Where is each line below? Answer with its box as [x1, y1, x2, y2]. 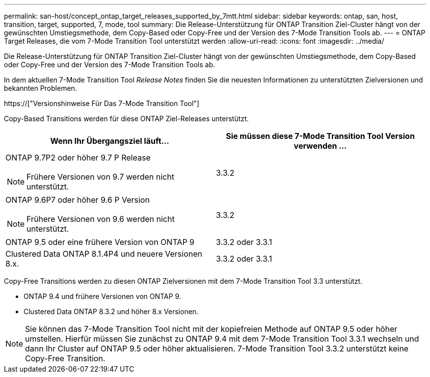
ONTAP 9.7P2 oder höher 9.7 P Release [5, 153, 151, 162]
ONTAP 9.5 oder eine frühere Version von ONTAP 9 [5, 237, 195, 247]
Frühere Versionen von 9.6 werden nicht [27, 214, 175, 224]
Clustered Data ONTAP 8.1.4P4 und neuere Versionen [5, 249, 202, 259]
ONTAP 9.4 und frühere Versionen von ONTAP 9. [24, 292, 181, 300]
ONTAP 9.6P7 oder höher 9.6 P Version [5, 195, 150, 205]
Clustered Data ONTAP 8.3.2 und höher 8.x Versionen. [24, 307, 199, 316]
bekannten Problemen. [4, 84, 77, 92]
